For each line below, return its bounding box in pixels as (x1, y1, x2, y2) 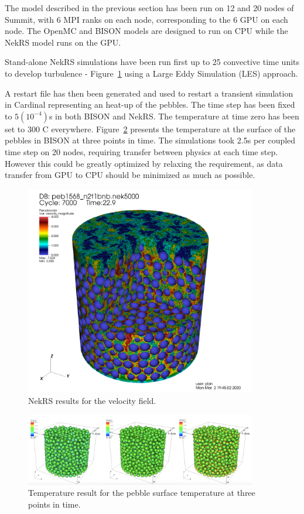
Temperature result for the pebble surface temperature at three (28, 486, 255, 499)
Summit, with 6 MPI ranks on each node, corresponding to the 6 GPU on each (5, 13, 288, 25)
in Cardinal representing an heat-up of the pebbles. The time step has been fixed (5, 98, 295, 111)
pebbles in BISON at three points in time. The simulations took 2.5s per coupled (5, 134, 296, 146)
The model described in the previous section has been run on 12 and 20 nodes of (5, 2, 294, 13)
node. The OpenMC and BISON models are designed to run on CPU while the (5, 25, 288, 37)
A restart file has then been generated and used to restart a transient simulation (5, 87, 293, 99)
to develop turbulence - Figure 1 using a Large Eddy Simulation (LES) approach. (5, 67, 298, 79)
